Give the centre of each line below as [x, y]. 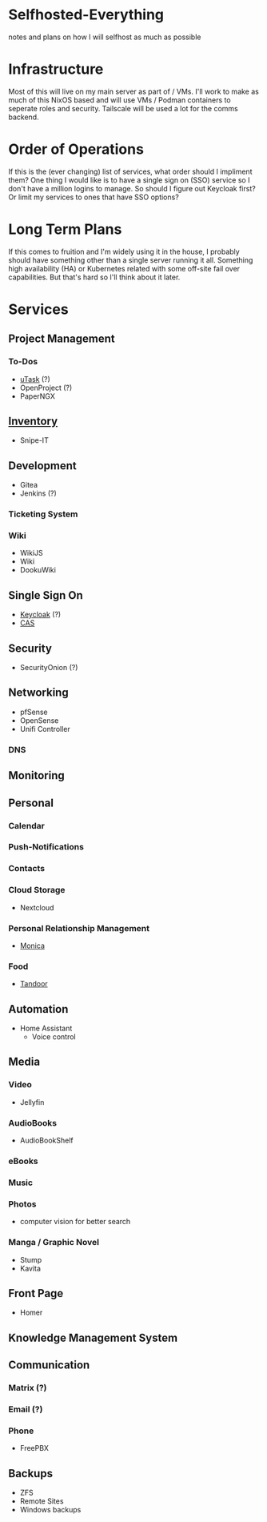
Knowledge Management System [93, 1337]
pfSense [34, 712]
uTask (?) [35, 379]
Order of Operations [76, 149]
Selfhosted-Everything [86, 15]
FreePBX [34, 1448]
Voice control [54, 1037]
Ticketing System [43, 514]
